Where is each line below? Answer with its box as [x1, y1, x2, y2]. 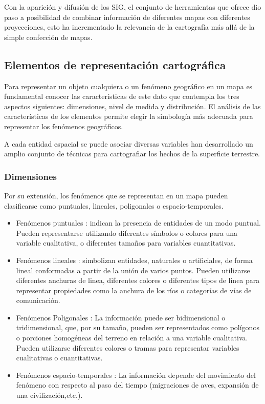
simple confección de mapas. [4, 31, 93, 42]
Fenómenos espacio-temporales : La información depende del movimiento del [16, 369, 256, 380]
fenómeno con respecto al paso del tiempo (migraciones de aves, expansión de [16, 379, 259, 390]
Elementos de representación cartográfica [4, 56, 226, 72]
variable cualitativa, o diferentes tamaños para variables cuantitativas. [16, 237, 236, 248]
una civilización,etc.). [16, 390, 83, 400]
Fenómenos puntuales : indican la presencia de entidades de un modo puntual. [16, 217, 261, 228]
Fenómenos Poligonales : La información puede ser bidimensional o [16, 312, 226, 322]
